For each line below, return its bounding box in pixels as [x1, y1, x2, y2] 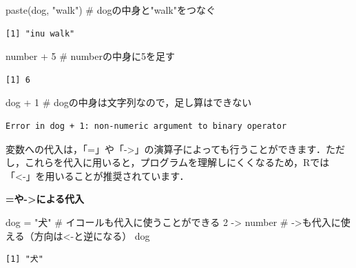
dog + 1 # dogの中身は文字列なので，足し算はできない [6, 95, 252, 110]
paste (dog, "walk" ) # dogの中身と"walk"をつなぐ [6, 3, 216, 17]
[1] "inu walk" [6, 28, 75, 39]
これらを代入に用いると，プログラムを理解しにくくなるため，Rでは [24, 155, 330, 169]
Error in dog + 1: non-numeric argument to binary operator [6, 121, 287, 131]
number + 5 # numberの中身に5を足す [6, 49, 175, 63]
